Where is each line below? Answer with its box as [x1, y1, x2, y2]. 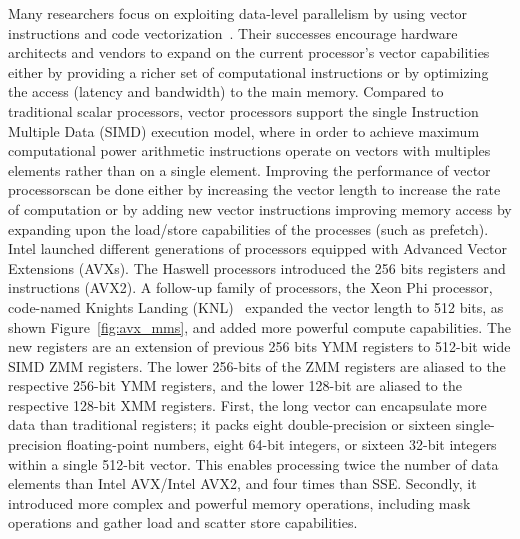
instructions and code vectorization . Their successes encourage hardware [8, 22, 458, 43]
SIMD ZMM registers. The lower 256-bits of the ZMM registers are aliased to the [8, 355, 506, 376]
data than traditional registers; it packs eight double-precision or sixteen [8, 414, 452, 435]
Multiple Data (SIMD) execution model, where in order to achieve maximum [8, 120, 480, 141]
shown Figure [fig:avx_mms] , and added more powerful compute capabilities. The [8, 316, 512, 337]
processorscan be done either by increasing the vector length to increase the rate [8, 179, 501, 200]
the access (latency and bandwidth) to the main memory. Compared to [8, 81, 444, 102]
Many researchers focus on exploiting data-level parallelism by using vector [8, 3, 468, 23]
